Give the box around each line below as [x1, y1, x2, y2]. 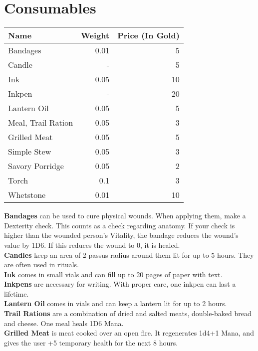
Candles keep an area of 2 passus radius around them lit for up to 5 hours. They [4, 249, 254, 260]
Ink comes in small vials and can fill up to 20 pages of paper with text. [4, 269, 223, 279]
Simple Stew [8, 146, 51, 158]
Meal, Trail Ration [8, 117, 73, 129]
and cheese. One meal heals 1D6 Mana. [4, 318, 124, 328]
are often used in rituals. [4, 259, 79, 270]
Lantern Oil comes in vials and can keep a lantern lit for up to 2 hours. [4, 298, 227, 309]
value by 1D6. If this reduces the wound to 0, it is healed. [4, 239, 180, 250]
